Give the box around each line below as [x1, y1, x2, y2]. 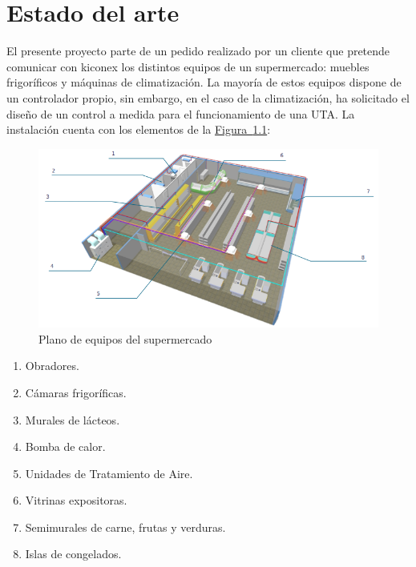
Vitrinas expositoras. [25, 492, 127, 509]
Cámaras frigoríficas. [25, 384, 127, 400]
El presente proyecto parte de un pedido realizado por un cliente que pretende [6, 42, 390, 59]
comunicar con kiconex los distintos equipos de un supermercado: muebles [6, 58, 370, 74]
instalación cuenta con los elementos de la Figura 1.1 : [6, 121, 271, 138]
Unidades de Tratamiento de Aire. [25, 464, 193, 481]
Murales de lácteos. [25, 411, 120, 428]
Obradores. [25, 357, 79, 374]
